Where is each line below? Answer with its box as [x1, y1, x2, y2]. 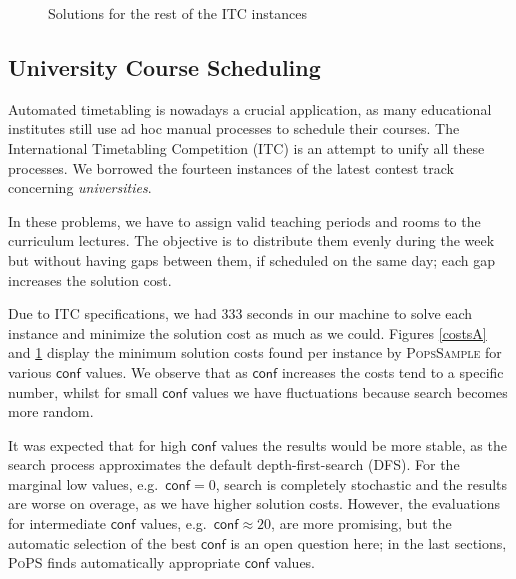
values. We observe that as [85, 361, 248, 382]
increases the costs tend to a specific [281, 361, 504, 382]
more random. [8, 401, 94, 422]
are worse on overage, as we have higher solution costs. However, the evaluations [8, 493, 501, 514]
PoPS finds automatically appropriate [8, 552, 240, 573]
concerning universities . [8, 177, 152, 198]
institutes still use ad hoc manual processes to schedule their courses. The [8, 118, 460, 139]
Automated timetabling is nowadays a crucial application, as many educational [8, 98, 492, 119]
